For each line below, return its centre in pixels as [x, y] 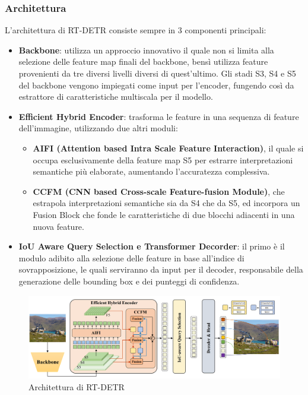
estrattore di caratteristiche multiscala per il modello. [116, 97]
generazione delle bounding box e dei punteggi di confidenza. [129, 281]
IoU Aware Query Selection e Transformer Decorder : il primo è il [152, 246]
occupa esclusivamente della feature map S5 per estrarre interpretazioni [163, 159]
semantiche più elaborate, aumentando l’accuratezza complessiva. [151, 171]
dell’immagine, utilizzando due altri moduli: [98, 128]
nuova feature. [58, 226]
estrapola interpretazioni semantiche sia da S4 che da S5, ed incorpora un [166, 203]
